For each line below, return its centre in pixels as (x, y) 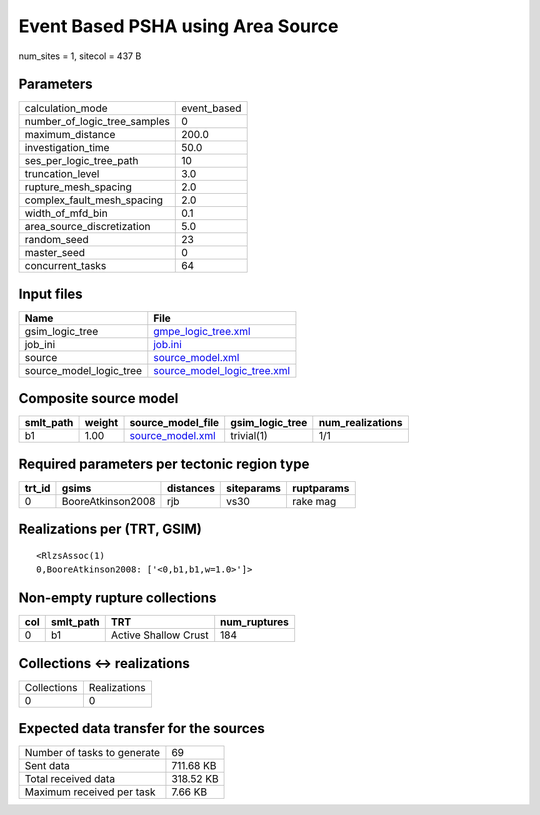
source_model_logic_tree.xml (221, 370)
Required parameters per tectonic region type (164, 463)
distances (190, 488)
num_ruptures (254, 622)
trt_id (37, 488)
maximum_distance (70, 135)
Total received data (69, 779)
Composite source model (98, 398)
